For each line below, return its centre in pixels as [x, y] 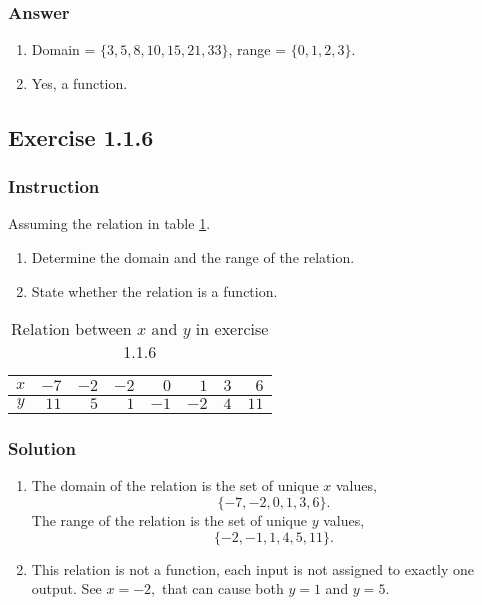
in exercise [232, 329]
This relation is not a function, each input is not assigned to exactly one [252, 568]
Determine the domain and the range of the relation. [193, 257]
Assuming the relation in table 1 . [109, 223]
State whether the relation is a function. [154, 290]
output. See [66, 588]
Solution [42, 448]
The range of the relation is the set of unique [169, 520]
